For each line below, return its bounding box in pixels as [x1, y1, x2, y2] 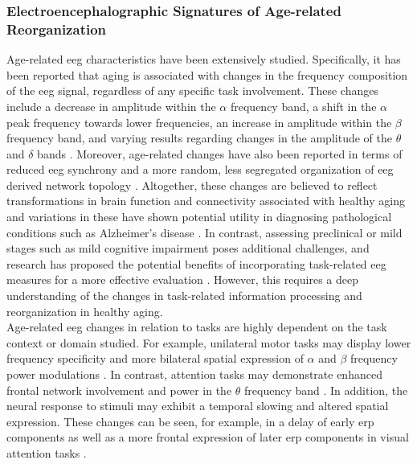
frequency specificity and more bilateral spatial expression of [6, 350, 304, 367]
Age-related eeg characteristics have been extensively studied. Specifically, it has [6, 51, 401, 68]
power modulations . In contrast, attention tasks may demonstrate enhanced [6, 366, 382, 383]
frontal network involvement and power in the [6, 381, 232, 398]
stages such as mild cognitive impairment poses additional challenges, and [6, 240, 370, 257]
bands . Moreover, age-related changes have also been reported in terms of [37, 145, 403, 162]
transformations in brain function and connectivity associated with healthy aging [6, 192, 405, 209]
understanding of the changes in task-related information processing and [6, 287, 362, 304]
